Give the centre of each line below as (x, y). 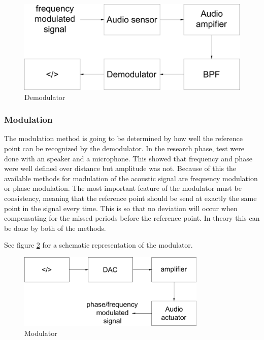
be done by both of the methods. (55, 228)
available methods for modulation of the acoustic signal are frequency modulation (131, 178)
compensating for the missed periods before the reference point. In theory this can (132, 218)
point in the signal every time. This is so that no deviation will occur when (121, 208)
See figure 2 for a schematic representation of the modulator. (98, 245)
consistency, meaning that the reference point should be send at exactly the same (130, 198)
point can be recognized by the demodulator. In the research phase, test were (124, 148)
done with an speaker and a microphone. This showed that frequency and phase (128, 158)
